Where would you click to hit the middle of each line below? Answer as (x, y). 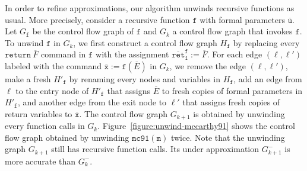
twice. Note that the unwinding (228, 137)
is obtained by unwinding (239, 113)
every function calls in (45, 126)
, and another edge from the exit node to (92, 102)
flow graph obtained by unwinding (67, 137)
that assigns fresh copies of (231, 102)
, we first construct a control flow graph (145, 42)
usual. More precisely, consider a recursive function (97, 19)
